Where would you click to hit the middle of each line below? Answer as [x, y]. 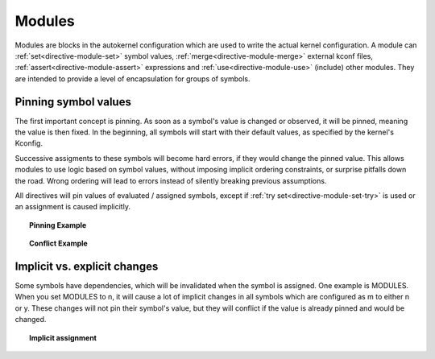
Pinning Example [58, 225]
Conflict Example [58, 243]
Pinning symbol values [73, 102]
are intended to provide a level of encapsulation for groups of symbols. [133, 78]
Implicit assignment [63, 337]
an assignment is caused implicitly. [72, 207]
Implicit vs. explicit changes [87, 266]
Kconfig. [29, 143]
